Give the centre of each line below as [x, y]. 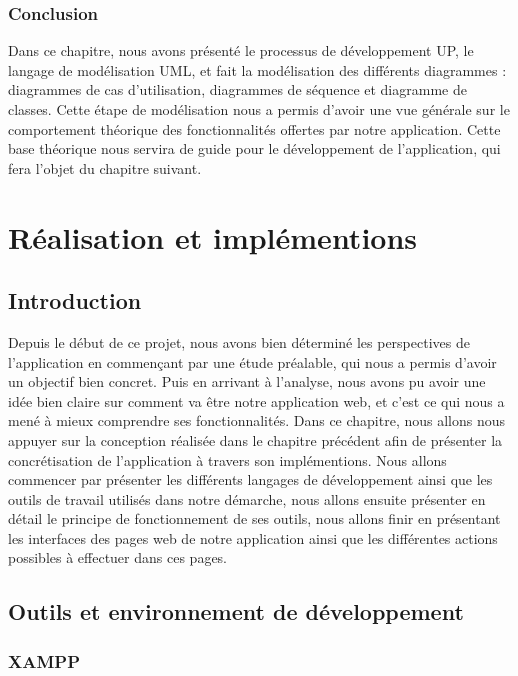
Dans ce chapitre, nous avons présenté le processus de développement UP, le [241, 50]
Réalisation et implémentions [213, 236]
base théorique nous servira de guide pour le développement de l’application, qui [254, 148]
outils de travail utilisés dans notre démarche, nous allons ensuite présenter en [247, 498]
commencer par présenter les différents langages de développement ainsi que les [250, 479]
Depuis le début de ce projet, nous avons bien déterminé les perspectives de [239, 341]
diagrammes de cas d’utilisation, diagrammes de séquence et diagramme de [237, 89]
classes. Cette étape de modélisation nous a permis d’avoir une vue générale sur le [259, 109]
